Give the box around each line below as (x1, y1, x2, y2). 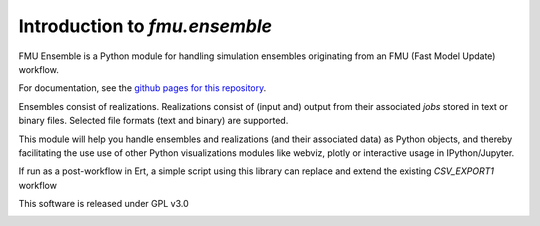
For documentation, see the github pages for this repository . (18, 82, 267, 94)
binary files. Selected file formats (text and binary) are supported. (18, 115, 289, 127)
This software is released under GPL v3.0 (18, 198, 189, 210)
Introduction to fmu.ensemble (18, 15, 273, 37)
